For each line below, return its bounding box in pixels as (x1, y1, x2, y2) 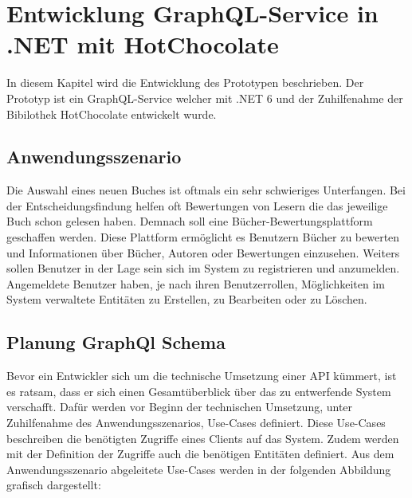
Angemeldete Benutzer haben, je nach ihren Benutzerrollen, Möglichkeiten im (6, 275, 385, 292)
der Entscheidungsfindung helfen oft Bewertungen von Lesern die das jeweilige (6, 197, 388, 214)
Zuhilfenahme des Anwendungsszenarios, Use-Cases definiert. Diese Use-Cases (6, 414, 386, 431)
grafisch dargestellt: (6, 476, 101, 493)
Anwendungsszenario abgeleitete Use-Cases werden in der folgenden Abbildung (6, 461, 391, 477)
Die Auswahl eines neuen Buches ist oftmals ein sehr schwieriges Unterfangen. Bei (6, 182, 406, 198)
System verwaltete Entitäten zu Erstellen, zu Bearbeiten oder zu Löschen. (6, 291, 367, 308)
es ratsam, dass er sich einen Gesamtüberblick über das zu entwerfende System (6, 382, 391, 399)
